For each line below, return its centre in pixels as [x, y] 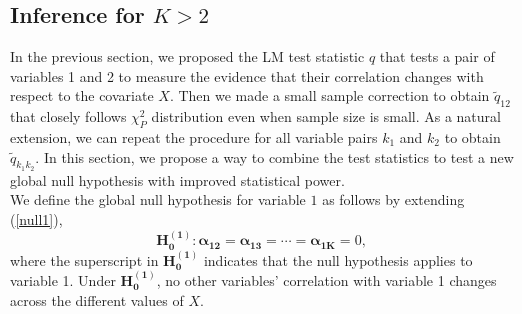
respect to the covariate [82, 95]
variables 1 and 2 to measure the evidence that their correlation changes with [247, 75]
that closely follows [68, 116]
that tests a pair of [437, 56]
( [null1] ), [36, 218]
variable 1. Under [63, 280]
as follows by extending [393, 199]
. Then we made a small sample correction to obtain [329, 95]
